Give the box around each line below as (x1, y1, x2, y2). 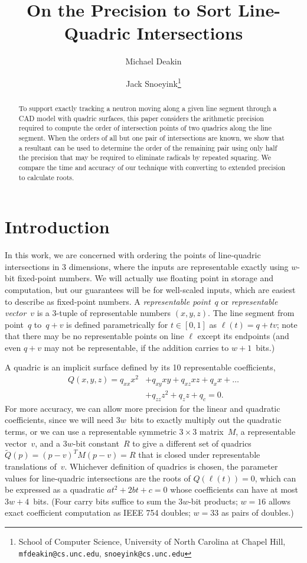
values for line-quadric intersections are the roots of (5, 471, 191, 484)
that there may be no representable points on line (5, 330, 184, 342)
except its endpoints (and (197, 330, 289, 342)
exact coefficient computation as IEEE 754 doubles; (5, 506, 191, 519)
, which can (254, 471, 296, 484)
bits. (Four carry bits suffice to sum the (33, 494, 176, 507)
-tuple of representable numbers (56, 307, 171, 319)
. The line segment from (208, 307, 295, 319)
